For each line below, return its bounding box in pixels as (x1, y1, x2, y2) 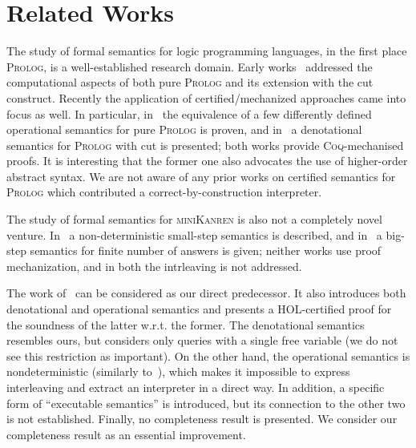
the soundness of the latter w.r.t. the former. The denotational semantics (6, 316, 365, 333)
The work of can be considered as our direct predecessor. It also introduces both (6, 285, 406, 301)
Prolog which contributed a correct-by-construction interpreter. (6, 184, 322, 200)
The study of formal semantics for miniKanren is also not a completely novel (6, 211, 382, 228)
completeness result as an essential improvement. (6, 426, 246, 442)
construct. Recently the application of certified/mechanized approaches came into (6, 89, 406, 106)
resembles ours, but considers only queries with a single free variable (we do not (6, 332, 398, 349)
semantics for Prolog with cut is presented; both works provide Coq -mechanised (6, 136, 404, 153)
